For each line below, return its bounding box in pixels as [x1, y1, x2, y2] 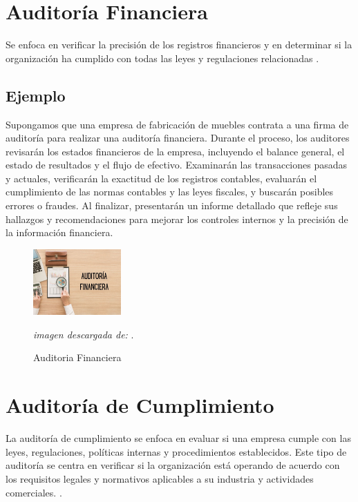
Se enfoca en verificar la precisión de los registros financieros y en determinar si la [6, 37, 352, 52]
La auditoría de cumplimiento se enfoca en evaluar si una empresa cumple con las [6, 431, 351, 445]
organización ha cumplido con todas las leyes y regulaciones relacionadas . [6, 50, 319, 65]
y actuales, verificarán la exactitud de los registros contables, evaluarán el [6, 171, 317, 185]
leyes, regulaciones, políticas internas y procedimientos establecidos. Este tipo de [6, 444, 347, 458]
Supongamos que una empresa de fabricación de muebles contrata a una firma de [6, 117, 349, 131]
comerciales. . [6, 485, 62, 499]
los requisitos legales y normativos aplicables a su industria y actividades [6, 471, 314, 485]
